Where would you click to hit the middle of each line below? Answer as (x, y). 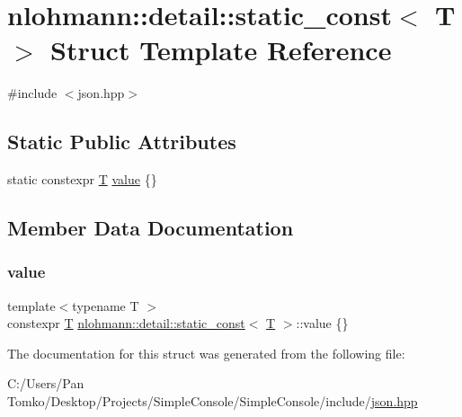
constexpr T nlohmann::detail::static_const (126, 323)
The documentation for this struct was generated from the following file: (206, 353)
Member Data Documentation (151, 228)
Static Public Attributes (122, 142)
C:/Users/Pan (46, 383)
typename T (106, 305)
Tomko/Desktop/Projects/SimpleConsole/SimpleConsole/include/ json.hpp (213, 401)
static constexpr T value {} (82, 179)
